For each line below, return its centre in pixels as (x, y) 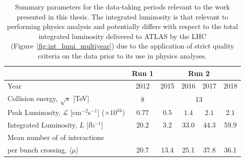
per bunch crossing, (37, 149)
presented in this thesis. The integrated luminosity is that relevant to (122, 16)
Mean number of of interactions (56, 137)
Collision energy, (33, 98)
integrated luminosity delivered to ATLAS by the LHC (122, 36)
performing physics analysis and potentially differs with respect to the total (122, 26)
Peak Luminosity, (34, 112)
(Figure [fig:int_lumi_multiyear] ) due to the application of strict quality (122, 46)
